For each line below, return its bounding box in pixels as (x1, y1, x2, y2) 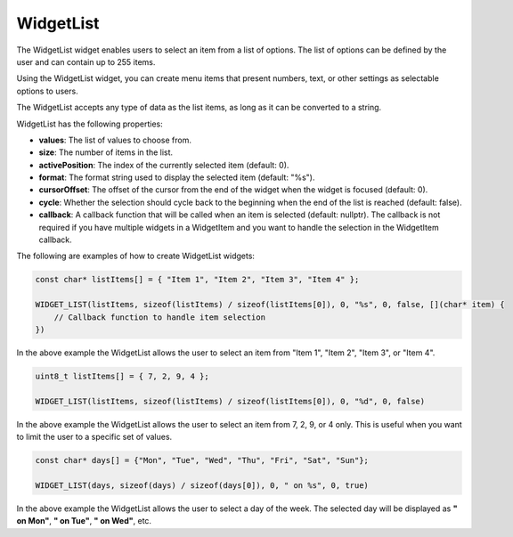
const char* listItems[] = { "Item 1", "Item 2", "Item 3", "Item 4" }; (35, 274, 360, 285)
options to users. (16, 85, 79, 96)
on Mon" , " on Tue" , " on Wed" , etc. (16, 516, 151, 526)
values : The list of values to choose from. (38, 134, 191, 145)
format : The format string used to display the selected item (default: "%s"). (38, 172, 315, 183)
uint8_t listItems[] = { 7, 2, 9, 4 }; (35, 370, 209, 381)
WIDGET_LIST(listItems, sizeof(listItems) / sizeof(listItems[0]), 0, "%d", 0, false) (35, 396, 426, 406)
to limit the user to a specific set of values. (16, 432, 173, 443)
